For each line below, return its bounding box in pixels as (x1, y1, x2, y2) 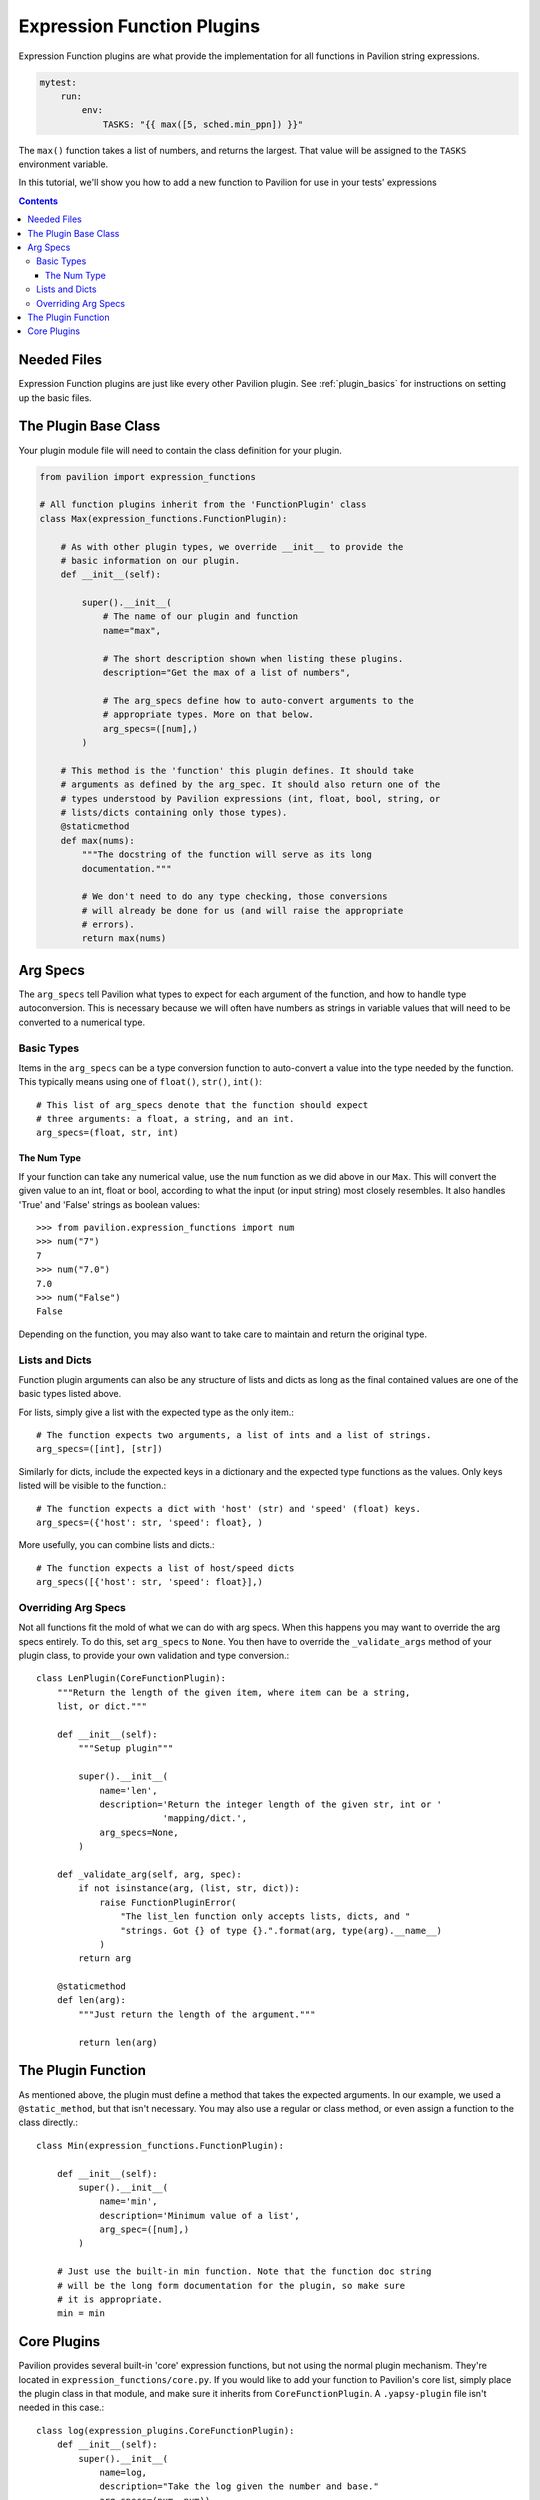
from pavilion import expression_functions (39, 471, 257, 482)
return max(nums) (81, 933, 167, 944)
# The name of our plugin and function (102, 611, 299, 622)
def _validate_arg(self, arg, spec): (56, 1868, 242, 1880)
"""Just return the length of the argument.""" (78, 2008, 316, 2020)
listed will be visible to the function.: (18, 1480, 167, 1492)
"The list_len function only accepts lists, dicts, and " (120, 1911, 411, 1922)
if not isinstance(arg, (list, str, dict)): (78, 1883, 300, 1894)
